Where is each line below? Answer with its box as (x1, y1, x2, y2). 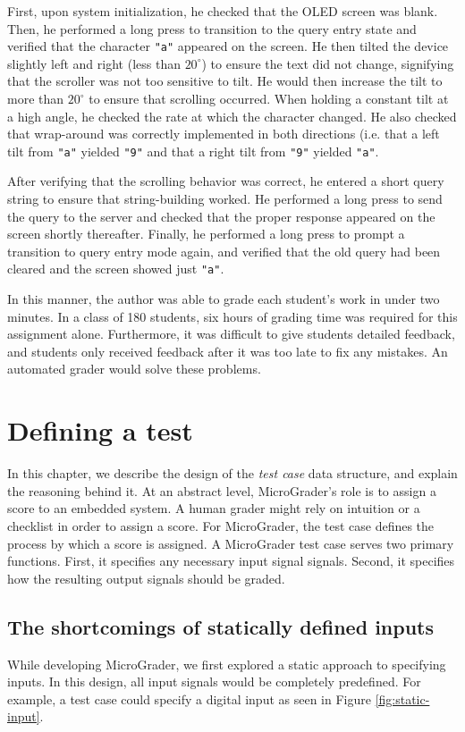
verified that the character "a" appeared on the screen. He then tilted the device (7, 37, 449, 55)
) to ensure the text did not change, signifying (201, 54, 454, 72)
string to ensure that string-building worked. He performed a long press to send (7, 189, 443, 208)
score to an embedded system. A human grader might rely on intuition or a (7, 499, 420, 517)
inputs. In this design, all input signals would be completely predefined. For (7, 672, 421, 691)
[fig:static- (375, 689, 430, 708)
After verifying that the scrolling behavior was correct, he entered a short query (7, 172, 444, 190)
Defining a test (7, 412, 193, 449)
